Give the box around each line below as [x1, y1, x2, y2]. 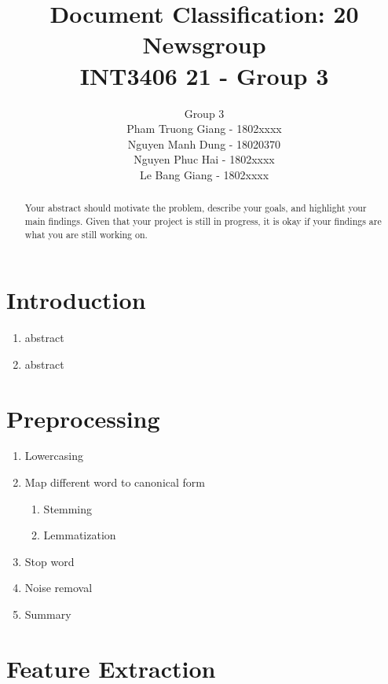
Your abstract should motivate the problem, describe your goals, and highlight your [24, 201, 367, 215]
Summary [24, 606, 71, 623]
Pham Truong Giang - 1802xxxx [126, 120, 282, 137]
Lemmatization [43, 527, 116, 543]
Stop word [24, 553, 75, 569]
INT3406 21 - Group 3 [79, 59, 329, 91]
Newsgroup [142, 28, 266, 61]
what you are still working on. [24, 227, 148, 241]
